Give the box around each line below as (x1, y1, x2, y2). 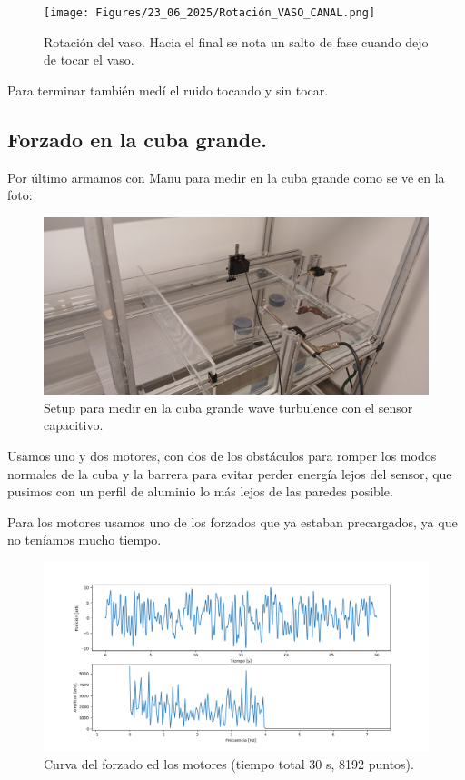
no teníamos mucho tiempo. (7, 530, 162, 549)
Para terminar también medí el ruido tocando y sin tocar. (7, 80, 329, 99)
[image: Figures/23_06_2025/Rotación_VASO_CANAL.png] (44, 6, 376, 19)
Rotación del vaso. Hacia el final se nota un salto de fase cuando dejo (44, 32, 429, 51)
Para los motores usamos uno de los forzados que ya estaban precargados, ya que (7, 512, 458, 531)
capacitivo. (44, 415, 104, 435)
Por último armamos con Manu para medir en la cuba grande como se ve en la (7, 167, 445, 186)
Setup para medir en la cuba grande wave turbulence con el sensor (44, 397, 413, 416)
